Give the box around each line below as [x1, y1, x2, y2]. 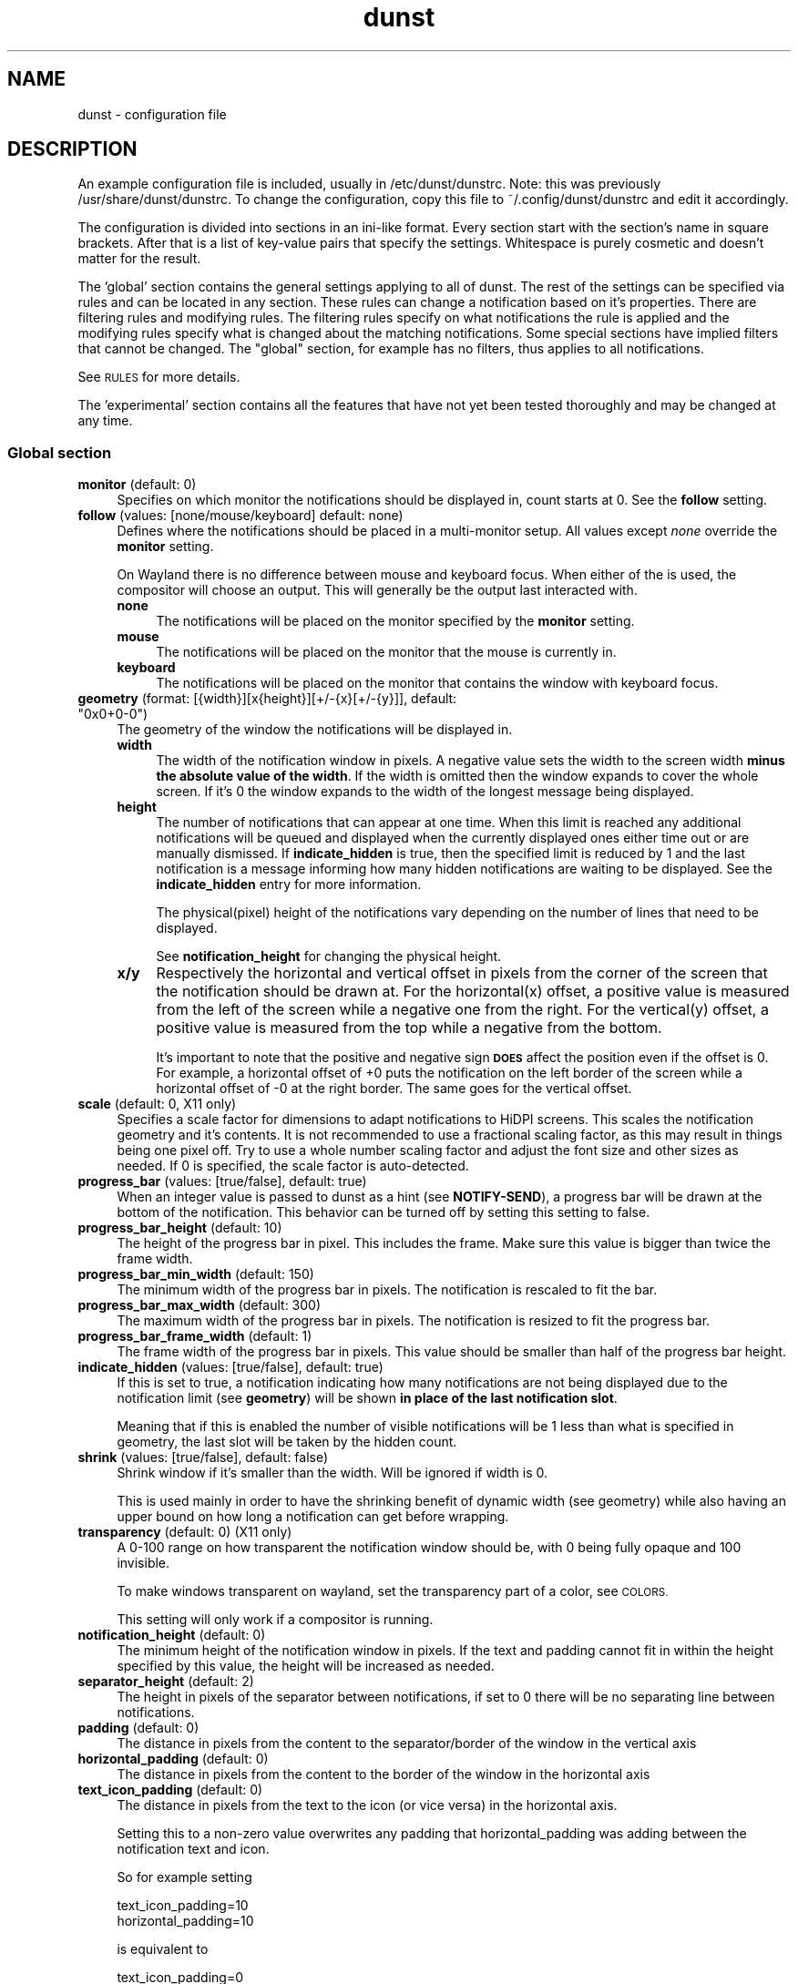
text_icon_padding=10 [117, 1897, 249, 1914]
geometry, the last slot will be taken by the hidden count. [117, 1434, 457, 1450]
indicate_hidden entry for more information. [156, 876, 422, 893]
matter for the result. [77, 251, 201, 267]
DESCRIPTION [7, 138, 138, 161]
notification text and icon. [117, 1841, 270, 1857]
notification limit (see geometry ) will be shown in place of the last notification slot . [117, 1390, 618, 1406]
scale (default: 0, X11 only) [77, 1096, 237, 1112]
